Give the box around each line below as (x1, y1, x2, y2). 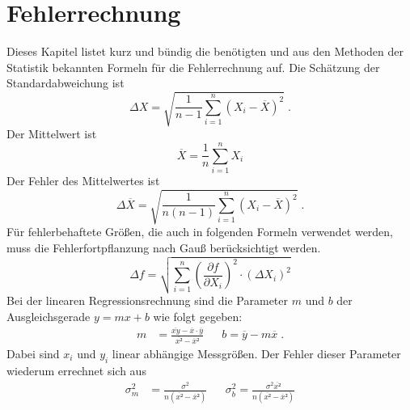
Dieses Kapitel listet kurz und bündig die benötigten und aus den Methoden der (6, 43, 404, 60)
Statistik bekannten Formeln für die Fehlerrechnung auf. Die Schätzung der (6, 58, 380, 75)
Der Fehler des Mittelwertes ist (6, 172, 160, 189)
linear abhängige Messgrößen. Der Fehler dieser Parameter (112, 344, 401, 361)
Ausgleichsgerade (6, 307, 91, 324)
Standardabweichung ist (6, 74, 125, 91)
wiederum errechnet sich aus (6, 361, 146, 378)
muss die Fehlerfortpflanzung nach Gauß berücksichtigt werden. (6, 239, 321, 256)
